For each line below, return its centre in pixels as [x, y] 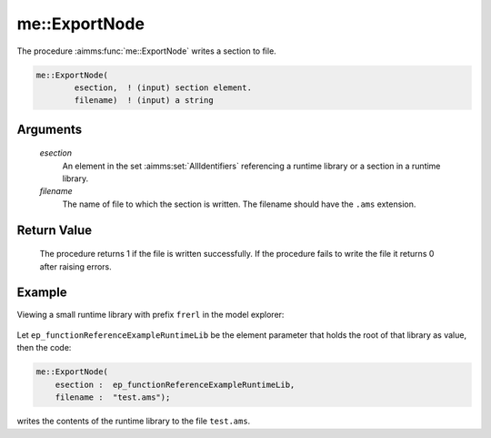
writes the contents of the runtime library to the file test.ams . [134, 421]
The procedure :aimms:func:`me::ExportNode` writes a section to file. [146, 51]
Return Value [55, 230]
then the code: [44, 348]
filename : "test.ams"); [113, 397]
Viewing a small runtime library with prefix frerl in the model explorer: [150, 314]
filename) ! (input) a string [144, 101]
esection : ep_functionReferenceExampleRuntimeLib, [175, 384]
